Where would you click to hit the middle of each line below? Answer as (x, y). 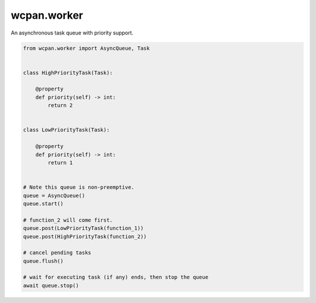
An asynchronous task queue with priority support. (72, 33)
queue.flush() (43, 261)
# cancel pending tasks (57, 253)
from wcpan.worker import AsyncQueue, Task (87, 48)
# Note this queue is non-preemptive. (79, 187)
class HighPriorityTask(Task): (68, 73)
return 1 (60, 163)
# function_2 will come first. (68, 220)
